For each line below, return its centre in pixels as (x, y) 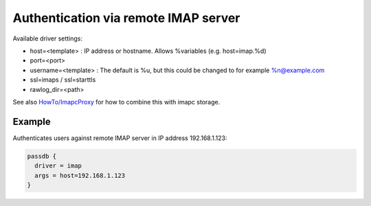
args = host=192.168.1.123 (80, 175)
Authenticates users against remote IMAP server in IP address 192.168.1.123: (120, 138)
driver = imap (58, 166)
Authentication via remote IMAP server (126, 18)
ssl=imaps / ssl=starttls (63, 80)
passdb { (42, 156)
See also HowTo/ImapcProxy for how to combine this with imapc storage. (116, 102)
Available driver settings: (47, 38)
